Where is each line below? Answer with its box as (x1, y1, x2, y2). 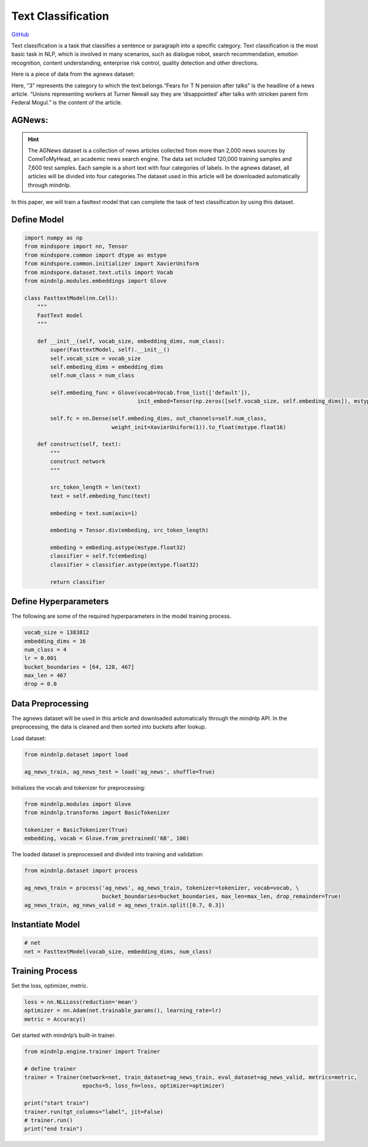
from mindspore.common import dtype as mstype (24, 251, 167, 258)
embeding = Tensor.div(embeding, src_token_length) (50, 527, 209, 534)
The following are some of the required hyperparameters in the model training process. (11, 612, 232, 620)
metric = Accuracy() (24, 1015, 86, 1023)
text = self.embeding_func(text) (50, 492, 151, 499)
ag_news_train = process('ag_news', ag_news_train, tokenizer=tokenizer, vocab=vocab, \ (24, 884, 300, 891)
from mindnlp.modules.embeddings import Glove (24, 277, 167, 284)
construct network (50, 458, 105, 465)
